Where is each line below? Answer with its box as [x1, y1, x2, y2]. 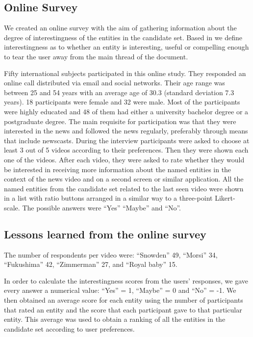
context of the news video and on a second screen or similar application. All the [4, 174, 244, 184]
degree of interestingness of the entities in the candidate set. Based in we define [4, 32, 243, 42]
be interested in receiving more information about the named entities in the [4, 164, 231, 174]
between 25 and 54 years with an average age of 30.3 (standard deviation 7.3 [4, 87, 234, 97]
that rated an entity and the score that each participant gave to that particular [4, 304, 242, 314]
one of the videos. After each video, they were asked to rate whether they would [4, 154, 245, 164]
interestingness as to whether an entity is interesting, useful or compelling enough [4, 42, 249, 52]
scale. [4, 202, 20, 212]
